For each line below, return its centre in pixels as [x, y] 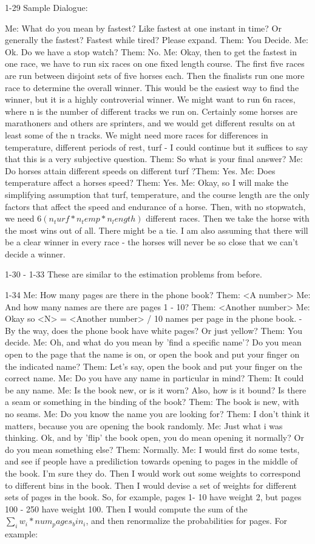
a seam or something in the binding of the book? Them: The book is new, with [152, 402]
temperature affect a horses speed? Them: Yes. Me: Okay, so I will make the [147, 182]
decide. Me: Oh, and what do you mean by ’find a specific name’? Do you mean [153, 342]
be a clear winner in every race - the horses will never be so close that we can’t [152, 242]
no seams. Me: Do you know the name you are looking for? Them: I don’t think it [157, 413]
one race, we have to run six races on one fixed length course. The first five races [155, 63]
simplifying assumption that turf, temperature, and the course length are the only [157, 194]
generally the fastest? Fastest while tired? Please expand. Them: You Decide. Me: [157, 40]
